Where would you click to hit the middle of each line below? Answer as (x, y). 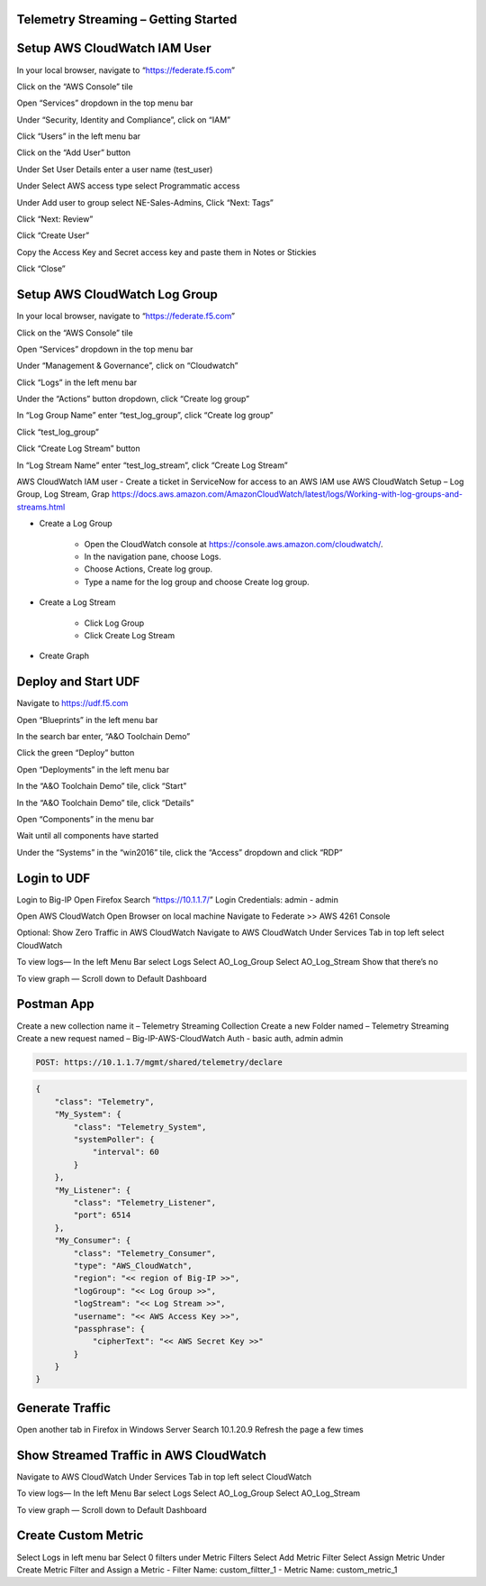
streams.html (41, 507)
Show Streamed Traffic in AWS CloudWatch (142, 1455)
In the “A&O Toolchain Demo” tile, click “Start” (102, 786)
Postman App (55, 1004)
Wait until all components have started (88, 836)
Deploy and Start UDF (78, 682)
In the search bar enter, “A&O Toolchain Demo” (103, 737)
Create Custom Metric (80, 1536)
